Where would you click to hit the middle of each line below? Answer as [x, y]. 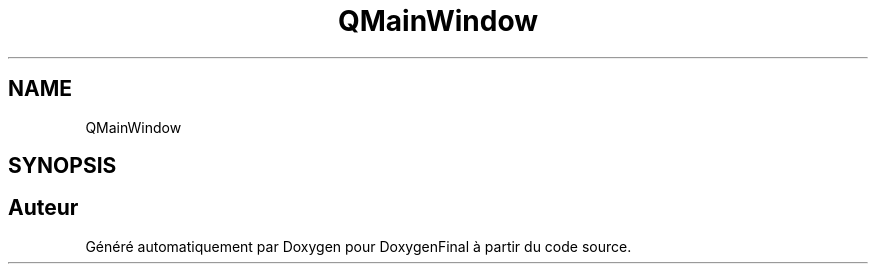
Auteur [43, 208]
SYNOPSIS [62, 166]
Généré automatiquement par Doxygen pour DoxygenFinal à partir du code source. [358, 246]
